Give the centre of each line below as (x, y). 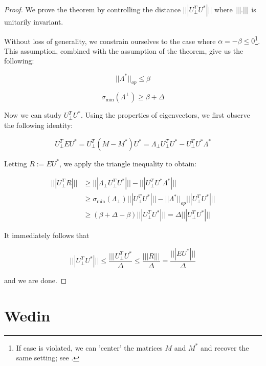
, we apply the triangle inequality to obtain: (128, 163)
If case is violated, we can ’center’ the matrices (89, 347)
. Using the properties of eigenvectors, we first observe (165, 115)
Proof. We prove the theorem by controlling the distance (93, 9)
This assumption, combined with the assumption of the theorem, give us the (124, 50)
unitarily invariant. (34, 21)
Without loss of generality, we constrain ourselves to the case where (110, 41)
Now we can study (33, 115)
